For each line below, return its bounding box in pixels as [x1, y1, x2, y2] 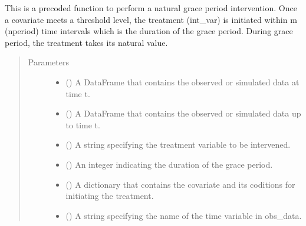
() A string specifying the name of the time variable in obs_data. [65, 209, 302, 221]
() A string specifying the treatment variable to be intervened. [65, 138, 291, 151]
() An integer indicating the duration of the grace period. [65, 158, 273, 170]
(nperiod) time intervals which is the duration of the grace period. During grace [5, 25, 293, 37]
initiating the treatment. [65, 190, 154, 202]
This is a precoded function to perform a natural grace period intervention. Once [5, 2, 297, 14]
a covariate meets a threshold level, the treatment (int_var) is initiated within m [5, 13, 297, 25]
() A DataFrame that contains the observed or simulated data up [65, 107, 301, 119]
